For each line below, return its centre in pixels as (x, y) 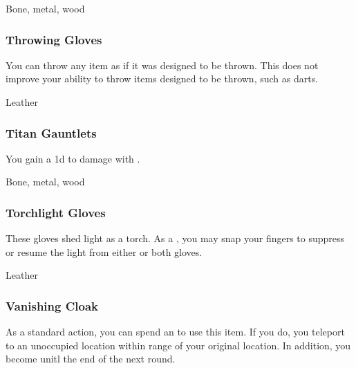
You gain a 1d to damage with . (73, 158)
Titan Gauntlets (51, 132)
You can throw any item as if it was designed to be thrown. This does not (162, 65)
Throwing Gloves (54, 39)
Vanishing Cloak (52, 305)
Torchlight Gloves (56, 212)
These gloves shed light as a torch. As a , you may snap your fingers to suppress (175, 238)
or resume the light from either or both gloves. (104, 251)
